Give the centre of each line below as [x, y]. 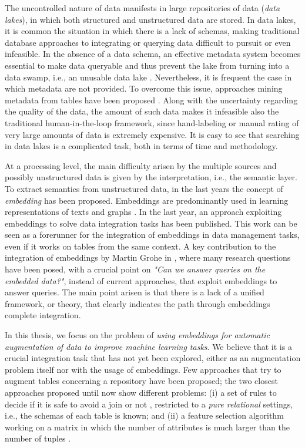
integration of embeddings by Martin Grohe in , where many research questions [148, 257]
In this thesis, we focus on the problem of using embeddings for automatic [137, 335]
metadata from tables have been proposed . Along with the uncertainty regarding [151, 100]
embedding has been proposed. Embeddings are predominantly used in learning [147, 200]
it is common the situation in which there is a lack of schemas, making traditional [152, 31]
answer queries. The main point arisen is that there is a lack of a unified [135, 292]
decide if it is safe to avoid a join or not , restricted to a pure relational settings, [149, 404]
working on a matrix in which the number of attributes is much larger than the [147, 427]
